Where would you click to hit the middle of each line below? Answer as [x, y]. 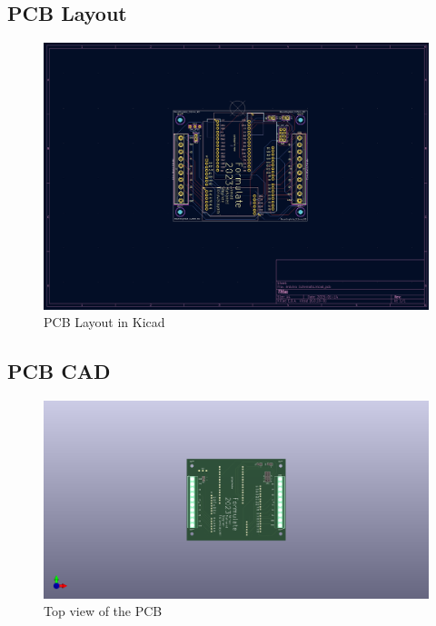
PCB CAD [59, 371]
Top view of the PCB [103, 611]
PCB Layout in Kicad [104, 322]
